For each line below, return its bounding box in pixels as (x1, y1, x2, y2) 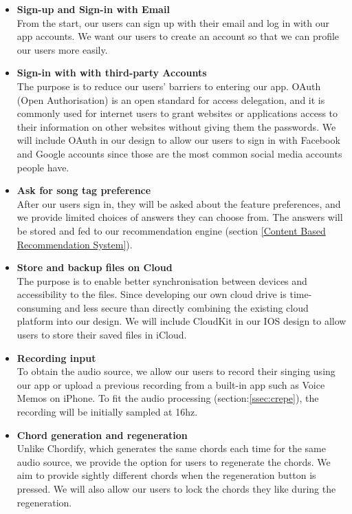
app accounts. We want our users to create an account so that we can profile (16, 29, 340, 43)
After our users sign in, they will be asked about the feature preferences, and (16, 196, 341, 211)
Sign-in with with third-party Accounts (16, 65, 207, 80)
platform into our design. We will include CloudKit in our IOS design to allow (16, 314, 346, 328)
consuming (16, 300, 62, 314)
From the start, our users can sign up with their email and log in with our (16, 15, 329, 30)
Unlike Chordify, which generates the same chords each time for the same (16, 441, 326, 456)
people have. (16, 160, 69, 174)
